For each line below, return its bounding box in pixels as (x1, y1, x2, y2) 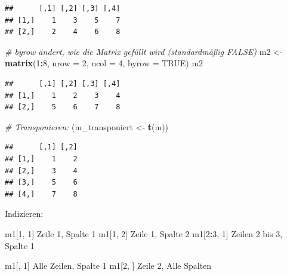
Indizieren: (5, 207, 44, 220)
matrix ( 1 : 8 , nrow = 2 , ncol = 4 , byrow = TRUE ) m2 (5, 57, 203, 69)
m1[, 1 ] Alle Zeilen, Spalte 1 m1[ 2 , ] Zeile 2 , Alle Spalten (5, 259, 212, 272)
